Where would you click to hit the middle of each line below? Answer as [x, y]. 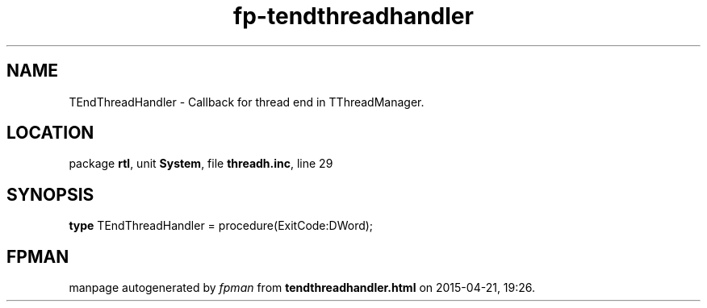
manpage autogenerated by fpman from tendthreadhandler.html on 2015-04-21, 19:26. [302, 288]
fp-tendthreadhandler [353, 16]
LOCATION [50, 133]
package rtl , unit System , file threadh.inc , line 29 [201, 164]
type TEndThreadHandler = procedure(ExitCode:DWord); [221, 226]
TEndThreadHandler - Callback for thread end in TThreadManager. [247, 102]
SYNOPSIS [50, 194]
